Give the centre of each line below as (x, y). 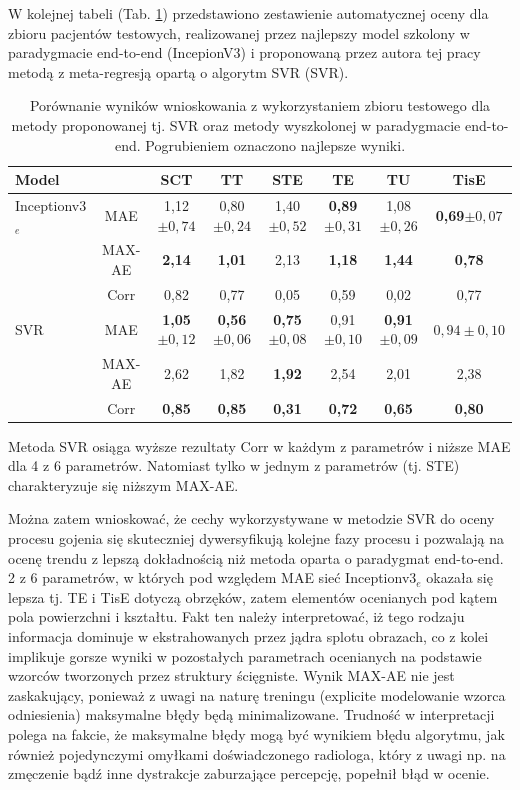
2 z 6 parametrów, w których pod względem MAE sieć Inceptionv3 (212, 577)
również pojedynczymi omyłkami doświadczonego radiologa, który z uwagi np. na (257, 753)
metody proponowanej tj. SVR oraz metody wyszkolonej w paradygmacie (236, 124)
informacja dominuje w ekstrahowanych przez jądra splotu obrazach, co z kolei (248, 636)
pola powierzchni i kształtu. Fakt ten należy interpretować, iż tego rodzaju (236, 616)
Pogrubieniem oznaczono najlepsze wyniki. (275, 144)
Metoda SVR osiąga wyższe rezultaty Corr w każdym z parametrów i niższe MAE (259, 445)
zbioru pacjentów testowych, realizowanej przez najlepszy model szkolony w (239, 32)
